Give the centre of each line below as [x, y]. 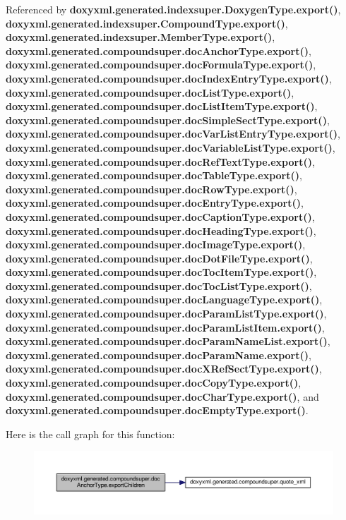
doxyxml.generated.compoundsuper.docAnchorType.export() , [159, 50]
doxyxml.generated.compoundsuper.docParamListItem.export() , [165, 327]
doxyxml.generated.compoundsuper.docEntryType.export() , [155, 203]
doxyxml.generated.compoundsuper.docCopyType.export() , [154, 383]
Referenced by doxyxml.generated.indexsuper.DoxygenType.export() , [173, 9]
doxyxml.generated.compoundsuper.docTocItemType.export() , [161, 272]
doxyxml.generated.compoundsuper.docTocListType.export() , [159, 285]
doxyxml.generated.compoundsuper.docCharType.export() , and [162, 396]
